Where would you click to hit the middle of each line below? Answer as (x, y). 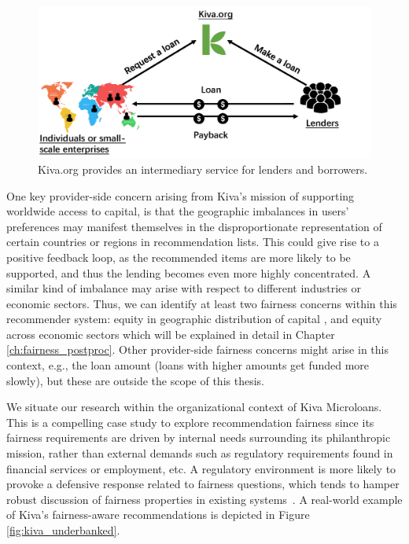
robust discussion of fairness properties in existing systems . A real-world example (204, 499)
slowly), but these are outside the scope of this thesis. (135, 380)
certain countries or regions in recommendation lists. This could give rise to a (193, 242)
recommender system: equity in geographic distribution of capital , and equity (194, 319)
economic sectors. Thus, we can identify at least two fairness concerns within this (202, 303)
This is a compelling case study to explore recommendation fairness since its (190, 422)
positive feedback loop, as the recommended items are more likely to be (179, 257)
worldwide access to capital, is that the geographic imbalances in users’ (178, 211)
